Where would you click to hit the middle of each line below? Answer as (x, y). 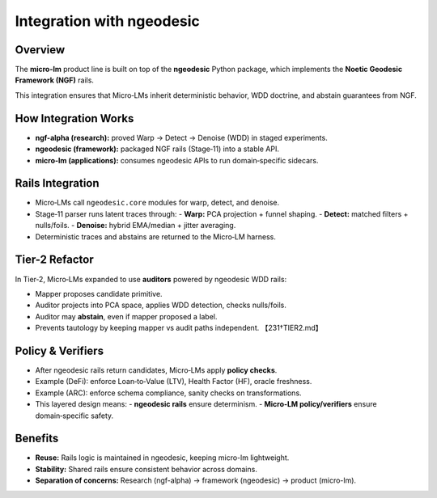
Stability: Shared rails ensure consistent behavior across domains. (146, 469)
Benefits (37, 439)
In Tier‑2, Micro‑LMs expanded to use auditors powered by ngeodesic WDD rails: (151, 279)
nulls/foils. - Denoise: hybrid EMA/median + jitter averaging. (136, 226)
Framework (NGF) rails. (55, 80)
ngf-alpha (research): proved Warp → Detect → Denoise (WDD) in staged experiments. (181, 137)
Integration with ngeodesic (107, 21)
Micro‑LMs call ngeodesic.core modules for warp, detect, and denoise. (157, 203)
